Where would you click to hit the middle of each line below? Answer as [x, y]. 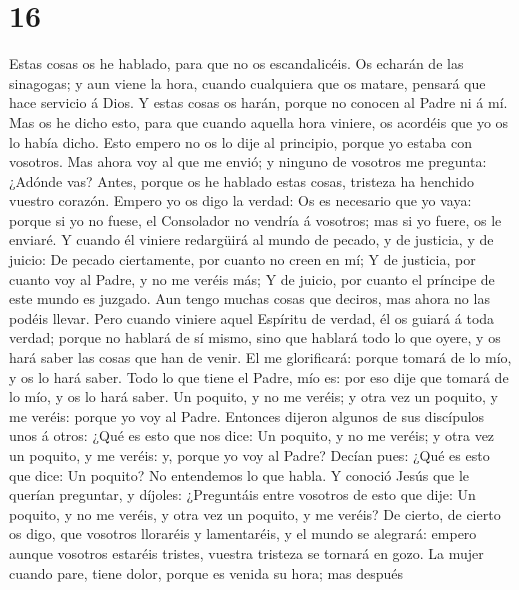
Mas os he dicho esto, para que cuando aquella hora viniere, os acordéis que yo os [259, 121]
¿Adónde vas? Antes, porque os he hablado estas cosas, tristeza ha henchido [241, 180]
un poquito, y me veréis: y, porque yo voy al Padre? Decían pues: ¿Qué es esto [249, 455]
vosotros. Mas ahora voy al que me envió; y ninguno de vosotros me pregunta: [248, 161]
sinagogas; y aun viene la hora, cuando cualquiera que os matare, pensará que [247, 82]
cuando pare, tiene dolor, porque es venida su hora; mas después [206, 572]
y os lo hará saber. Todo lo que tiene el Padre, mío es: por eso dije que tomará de [259, 376]
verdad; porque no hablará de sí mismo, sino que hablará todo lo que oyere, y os [255, 337]
